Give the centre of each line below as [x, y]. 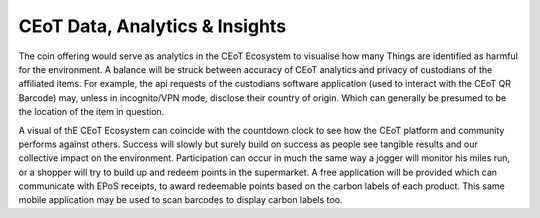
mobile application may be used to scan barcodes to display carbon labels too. [180, 200]
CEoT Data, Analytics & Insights [152, 26]
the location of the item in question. [91, 112]
